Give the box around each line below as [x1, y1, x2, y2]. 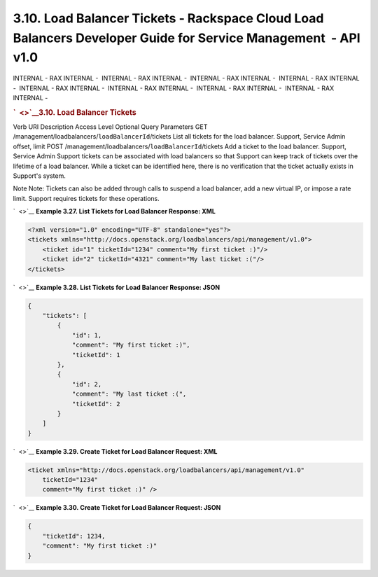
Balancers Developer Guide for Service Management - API [13, 30, 360, 46]
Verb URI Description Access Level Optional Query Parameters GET [13, 123, 208, 131]
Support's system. [13, 172, 66, 180]
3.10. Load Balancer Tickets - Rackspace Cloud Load [13, 11, 324, 26]
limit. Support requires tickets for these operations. [13, 194, 160, 202]
